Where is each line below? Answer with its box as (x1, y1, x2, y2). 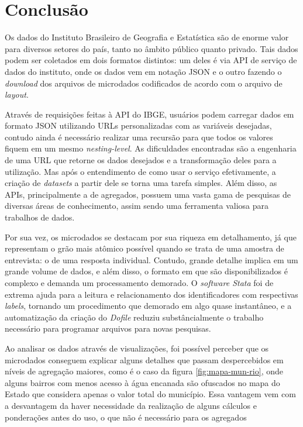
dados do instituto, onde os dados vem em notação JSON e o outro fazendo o (5, 65, 282, 77)
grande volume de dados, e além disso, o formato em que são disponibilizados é (5, 265, 288, 277)
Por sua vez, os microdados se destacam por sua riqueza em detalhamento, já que (5, 230, 297, 243)
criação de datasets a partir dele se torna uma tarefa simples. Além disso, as (5, 177, 277, 189)
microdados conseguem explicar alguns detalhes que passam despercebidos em (5, 353, 284, 366)
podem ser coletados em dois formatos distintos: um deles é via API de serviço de (5, 54, 297, 66)
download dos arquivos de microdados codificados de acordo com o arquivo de (5, 77, 283, 89)
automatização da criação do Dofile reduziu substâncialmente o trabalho (5, 311, 264, 323)
